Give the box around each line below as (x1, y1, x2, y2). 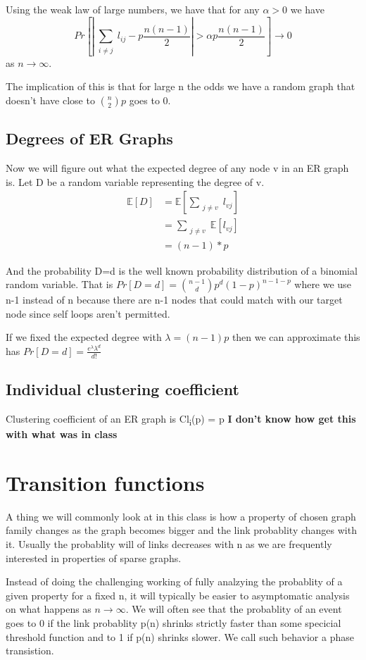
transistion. (6, 643, 54, 658)
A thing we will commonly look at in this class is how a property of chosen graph (6, 509, 356, 523)
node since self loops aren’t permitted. (6, 306, 170, 320)
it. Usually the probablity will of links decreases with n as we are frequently (6, 537, 332, 552)
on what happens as (6, 602, 91, 616)
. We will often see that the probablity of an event (125, 602, 342, 616)
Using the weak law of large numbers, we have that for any (6, 2, 260, 16)
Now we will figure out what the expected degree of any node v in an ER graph (6, 161, 349, 175)
